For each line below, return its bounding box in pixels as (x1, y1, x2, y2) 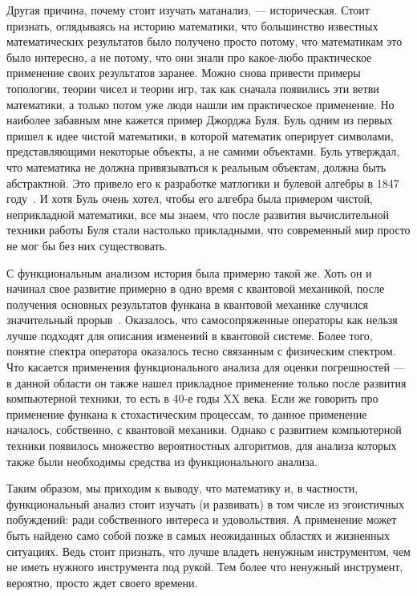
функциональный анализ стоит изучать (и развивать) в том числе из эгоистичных (6, 495, 404, 512)
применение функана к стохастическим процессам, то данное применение (6, 405, 367, 422)
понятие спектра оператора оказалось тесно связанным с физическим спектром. (6, 343, 396, 359)
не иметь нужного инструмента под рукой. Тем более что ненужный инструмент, (6, 558, 403, 575)
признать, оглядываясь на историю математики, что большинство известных (6, 17, 379, 34)
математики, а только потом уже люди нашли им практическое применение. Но (6, 95, 395, 112)
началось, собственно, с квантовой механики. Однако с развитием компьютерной (6, 421, 402, 438)
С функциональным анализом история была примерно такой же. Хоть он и (6, 264, 372, 281)
